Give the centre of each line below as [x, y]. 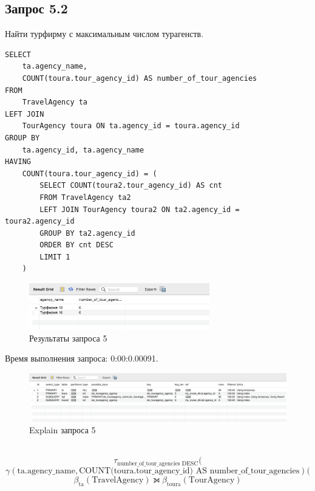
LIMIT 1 [55, 257]
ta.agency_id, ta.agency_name [83, 150]
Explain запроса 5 [63, 430]
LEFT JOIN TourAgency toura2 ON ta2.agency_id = [140, 209]
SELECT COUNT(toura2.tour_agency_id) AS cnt [131, 186]
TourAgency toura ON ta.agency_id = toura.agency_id [131, 126]
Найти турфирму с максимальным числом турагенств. [104, 34]
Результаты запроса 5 [68, 338]
